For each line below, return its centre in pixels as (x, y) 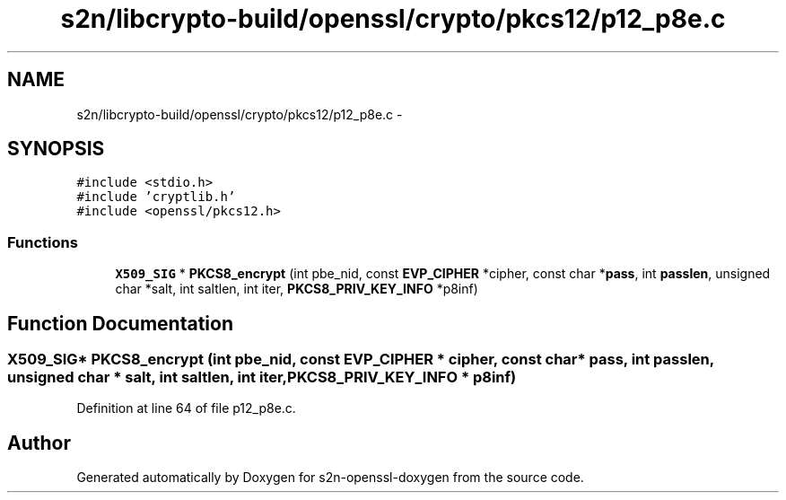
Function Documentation (120, 323)
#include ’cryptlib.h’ (156, 197)
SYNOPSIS (56, 149)
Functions (43, 242)
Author (39, 443)
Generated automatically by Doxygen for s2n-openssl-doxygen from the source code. (330, 478)
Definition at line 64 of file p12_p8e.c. (186, 408)
